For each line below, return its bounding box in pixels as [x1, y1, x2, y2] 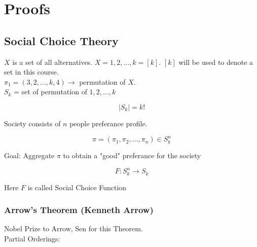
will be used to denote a [178, 56, 253, 67]
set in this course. [4, 66, 59, 77]
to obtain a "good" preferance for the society [63, 150, 201, 161]
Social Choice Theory [4, 32, 119, 48]
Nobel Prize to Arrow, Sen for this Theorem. [4, 223, 143, 234]
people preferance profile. [69, 118, 148, 128]
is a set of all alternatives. [12, 56, 93, 67]
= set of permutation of [14, 86, 87, 97]
